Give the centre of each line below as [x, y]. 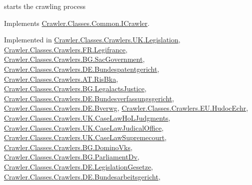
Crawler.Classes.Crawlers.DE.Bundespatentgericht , [82, 69]
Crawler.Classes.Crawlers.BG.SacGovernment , [74, 59]
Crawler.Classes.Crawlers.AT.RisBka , [61, 79]
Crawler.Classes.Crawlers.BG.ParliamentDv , [72, 157]
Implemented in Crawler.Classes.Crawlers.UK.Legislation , [92, 40]
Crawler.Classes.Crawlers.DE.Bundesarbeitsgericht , [82, 176]
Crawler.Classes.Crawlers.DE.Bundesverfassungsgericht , [89, 98]
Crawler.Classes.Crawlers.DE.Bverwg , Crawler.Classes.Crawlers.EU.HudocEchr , [126, 108]
